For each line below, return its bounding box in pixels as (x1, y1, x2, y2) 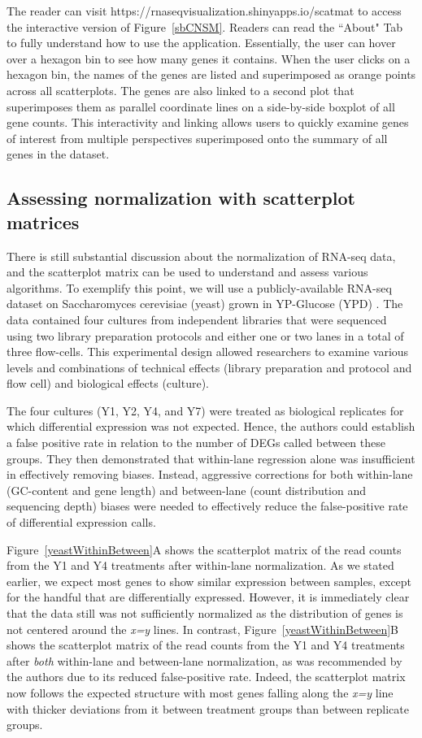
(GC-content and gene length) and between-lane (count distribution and (7, 481, 367, 498)
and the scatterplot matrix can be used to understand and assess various (7, 263, 368, 280)
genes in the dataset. (7, 145, 110, 163)
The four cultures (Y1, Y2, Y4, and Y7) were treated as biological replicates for (7, 402, 404, 419)
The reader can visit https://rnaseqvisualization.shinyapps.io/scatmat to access (7, 2, 402, 19)
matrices (7, 209, 80, 234)
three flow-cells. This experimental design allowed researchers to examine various (7, 343, 409, 360)
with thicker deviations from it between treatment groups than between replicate (7, 700, 409, 717)
